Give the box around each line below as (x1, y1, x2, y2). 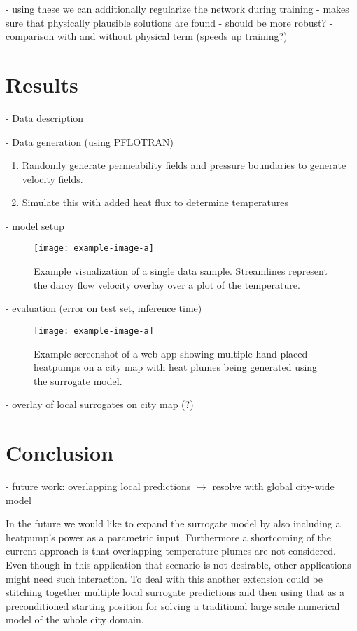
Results (6, 69, 78, 98)
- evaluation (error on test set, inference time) (6, 301, 202, 315)
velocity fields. (22, 171, 83, 186)
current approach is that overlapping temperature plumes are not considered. (6, 543, 336, 558)
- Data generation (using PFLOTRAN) (6, 134, 174, 149)
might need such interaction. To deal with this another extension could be (6, 571, 323, 585)
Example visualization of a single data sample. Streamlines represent (34, 264, 328, 278)
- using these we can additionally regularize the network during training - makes (6, 1, 349, 15)
